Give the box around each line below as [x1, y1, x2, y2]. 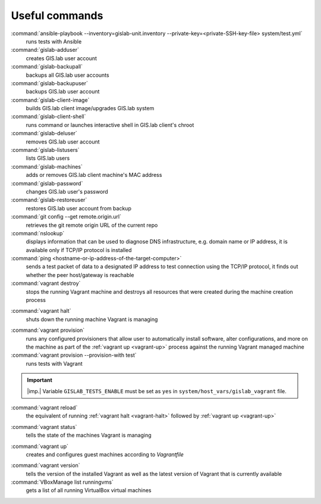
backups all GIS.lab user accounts [26, 71, 109, 79]
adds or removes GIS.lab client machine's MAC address [26, 172, 162, 179]
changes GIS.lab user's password [26, 188, 108, 195]
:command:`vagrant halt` [11, 307, 71, 315]
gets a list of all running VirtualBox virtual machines [26, 487, 152, 494]
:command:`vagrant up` [11, 443, 68, 450]
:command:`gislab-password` [11, 179, 83, 187]
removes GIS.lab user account [26, 138, 100, 145]
